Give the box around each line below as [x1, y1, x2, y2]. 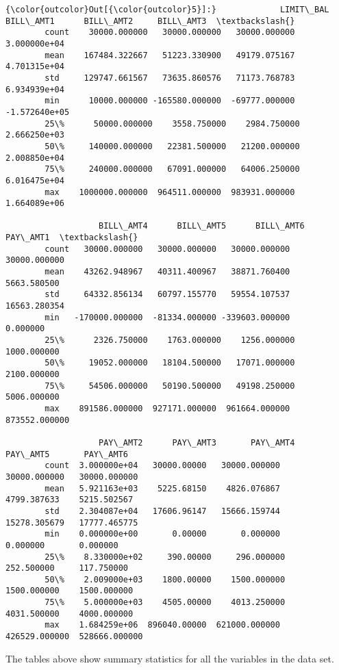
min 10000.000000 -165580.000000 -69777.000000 [45, 96, 295, 106]
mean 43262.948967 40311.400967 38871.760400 [45, 267, 290, 277]
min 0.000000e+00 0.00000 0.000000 [45, 529, 280, 539]
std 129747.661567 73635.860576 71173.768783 [45, 73, 295, 83]
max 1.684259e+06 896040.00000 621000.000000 [45, 620, 280, 630]
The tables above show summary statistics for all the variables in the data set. [5, 651, 334, 665]
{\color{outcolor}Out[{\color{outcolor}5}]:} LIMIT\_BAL [5, 5, 329, 14]
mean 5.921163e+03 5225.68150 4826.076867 [45, 483, 280, 493]
